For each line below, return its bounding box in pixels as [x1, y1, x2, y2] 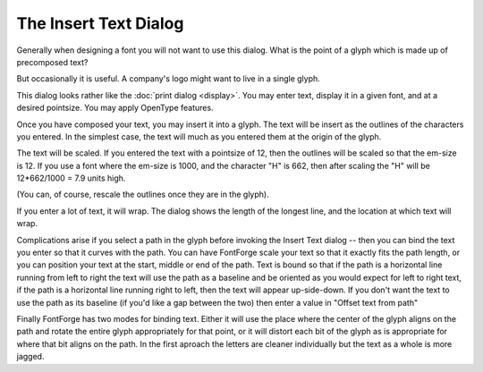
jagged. [16, 351, 45, 362]
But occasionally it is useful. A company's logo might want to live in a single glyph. [16, 73, 321, 84]
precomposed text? [16, 56, 89, 67]
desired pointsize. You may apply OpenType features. [16, 103, 214, 114]
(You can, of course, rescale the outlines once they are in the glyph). [16, 189, 269, 200]
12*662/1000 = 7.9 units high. [16, 173, 126, 183]
